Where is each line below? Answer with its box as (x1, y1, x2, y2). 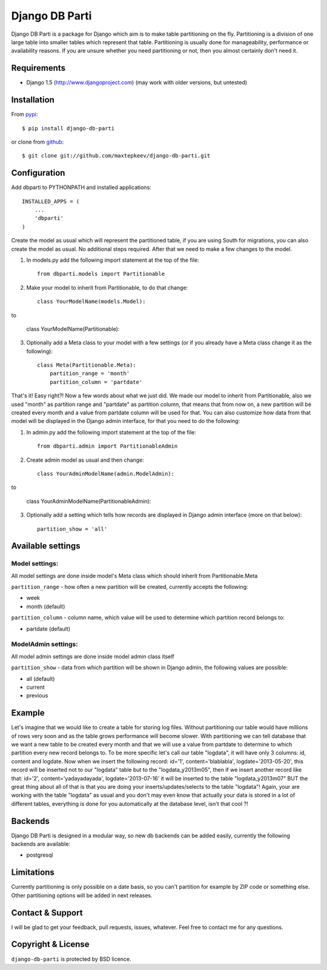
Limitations (11, 867, 54, 878)
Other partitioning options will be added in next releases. (11, 891, 153, 899)
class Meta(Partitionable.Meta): (37, 362, 136, 369)
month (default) (26, 603, 65, 610)
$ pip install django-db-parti (22, 125, 115, 131)
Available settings (11, 541, 81, 551)
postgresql (26, 851, 53, 859)
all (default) (26, 675, 55, 682)
